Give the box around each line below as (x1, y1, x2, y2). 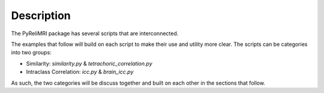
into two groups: (11, 49, 52, 56)
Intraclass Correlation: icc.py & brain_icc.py (26, 69, 134, 76)
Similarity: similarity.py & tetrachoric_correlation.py (26, 60, 152, 67)
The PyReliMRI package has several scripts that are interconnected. (11, 30, 179, 37)
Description (11, 9, 71, 22)
